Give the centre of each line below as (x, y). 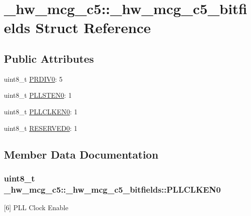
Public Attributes (49, 58)
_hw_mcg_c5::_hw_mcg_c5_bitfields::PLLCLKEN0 (112, 189)
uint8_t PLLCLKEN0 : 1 (41, 111)
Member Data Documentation (81, 154)
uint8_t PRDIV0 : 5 (33, 79)
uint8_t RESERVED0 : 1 (41, 128)
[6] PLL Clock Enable (36, 207)
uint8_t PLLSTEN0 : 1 (38, 95)
